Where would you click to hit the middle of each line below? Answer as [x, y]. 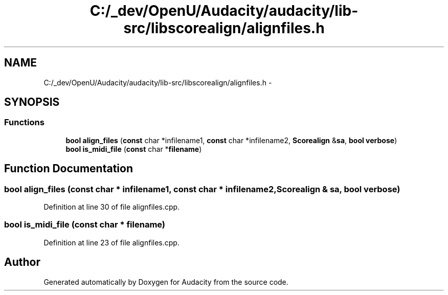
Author [22, 262]
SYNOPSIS [32, 102]
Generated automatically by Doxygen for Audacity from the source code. [166, 282]
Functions [24, 122]
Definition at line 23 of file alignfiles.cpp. [111, 242]
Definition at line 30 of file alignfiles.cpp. [112, 207]
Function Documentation [69, 169]
